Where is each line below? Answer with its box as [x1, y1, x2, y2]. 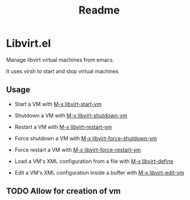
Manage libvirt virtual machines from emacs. [6, 56, 114, 63]
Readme [78, 4, 120, 17]
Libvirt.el [6, 37, 51, 50]
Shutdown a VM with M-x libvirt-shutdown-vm [14, 112, 128, 119]
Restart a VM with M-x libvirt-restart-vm [14, 123, 112, 130]
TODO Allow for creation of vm [6, 186, 121, 196]
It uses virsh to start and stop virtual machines [6, 67, 119, 74]
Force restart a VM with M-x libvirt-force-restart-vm [14, 146, 142, 153]
